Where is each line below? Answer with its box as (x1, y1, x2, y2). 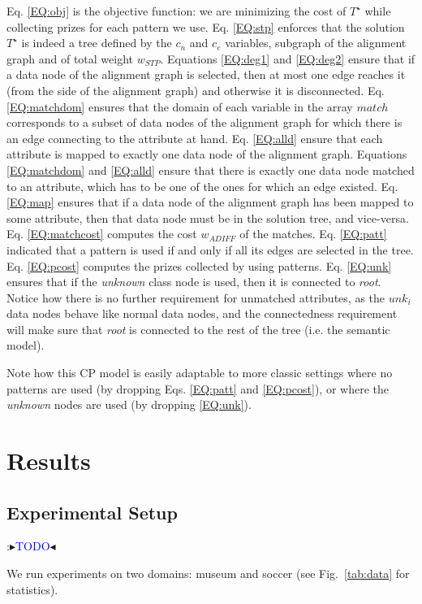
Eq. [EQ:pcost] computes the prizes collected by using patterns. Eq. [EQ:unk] (6, 257, 392, 274)
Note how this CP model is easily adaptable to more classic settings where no (6, 364, 393, 381)
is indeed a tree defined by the (21, 34, 172, 51)
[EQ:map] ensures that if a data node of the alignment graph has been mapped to (6, 193, 414, 211)
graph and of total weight (6, 50, 134, 67)
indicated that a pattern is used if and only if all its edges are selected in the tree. (6, 241, 414, 258)
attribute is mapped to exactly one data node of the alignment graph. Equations (6, 146, 407, 163)
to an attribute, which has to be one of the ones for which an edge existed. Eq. (6, 177, 398, 194)
